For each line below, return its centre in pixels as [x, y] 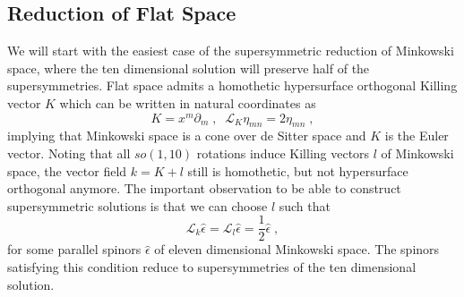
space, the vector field [67, 170]
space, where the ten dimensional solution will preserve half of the [189, 68]
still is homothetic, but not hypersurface [298, 170]
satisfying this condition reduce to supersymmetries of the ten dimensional [212, 267]
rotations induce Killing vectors [283, 153]
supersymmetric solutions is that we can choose [137, 205]
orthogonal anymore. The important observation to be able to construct [204, 188]
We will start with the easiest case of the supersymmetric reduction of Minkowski [231, 51]
